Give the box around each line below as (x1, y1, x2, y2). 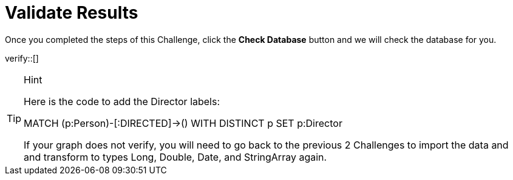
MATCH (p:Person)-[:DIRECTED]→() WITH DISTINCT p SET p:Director (24, 117, 342, 129)
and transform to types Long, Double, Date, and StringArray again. (24, 150, 327, 163)
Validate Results (5, 2, 138, 23)
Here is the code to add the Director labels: (24, 95, 220, 108)
